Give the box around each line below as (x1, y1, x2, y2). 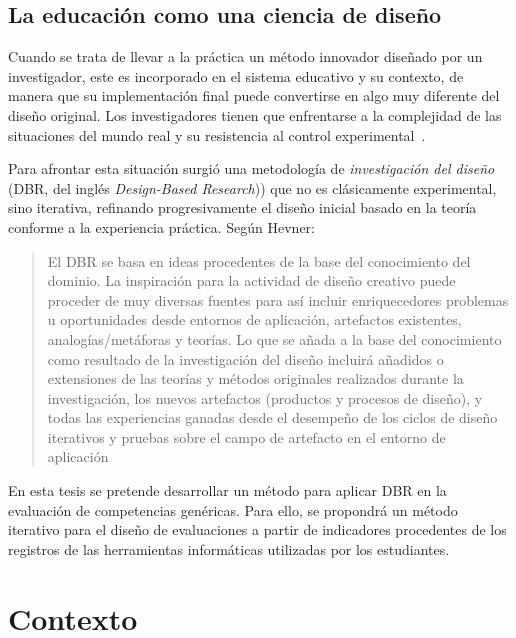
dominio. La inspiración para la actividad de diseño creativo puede (47, 270, 456, 291)
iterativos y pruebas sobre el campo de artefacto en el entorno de (47, 426, 446, 447)
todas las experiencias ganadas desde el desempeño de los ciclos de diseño (47, 407, 498, 428)
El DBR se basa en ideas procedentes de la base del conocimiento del (47, 250, 471, 271)
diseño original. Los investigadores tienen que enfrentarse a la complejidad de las (8, 104, 502, 125)
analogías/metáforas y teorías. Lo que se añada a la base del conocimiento (47, 328, 502, 349)
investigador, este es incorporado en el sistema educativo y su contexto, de (8, 65, 464, 86)
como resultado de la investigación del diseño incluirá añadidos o (47, 348, 444, 369)
